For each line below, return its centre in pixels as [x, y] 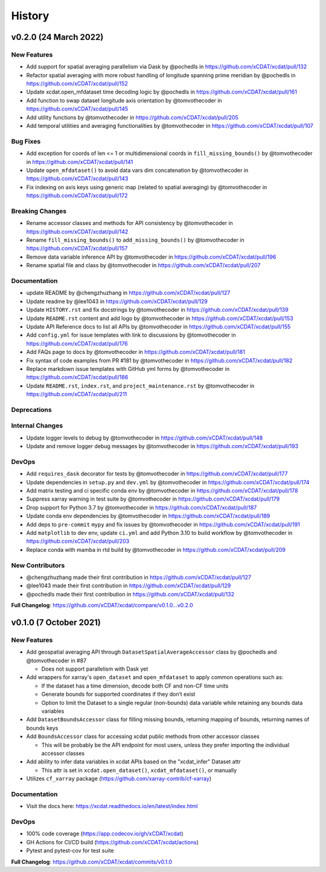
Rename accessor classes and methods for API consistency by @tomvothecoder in [130, 223]
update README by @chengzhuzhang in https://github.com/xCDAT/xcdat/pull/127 [128, 293]
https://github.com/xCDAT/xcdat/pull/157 [77, 248]
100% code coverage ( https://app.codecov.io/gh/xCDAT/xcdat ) [105, 834]
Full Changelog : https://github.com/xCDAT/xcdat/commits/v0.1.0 [91, 862]
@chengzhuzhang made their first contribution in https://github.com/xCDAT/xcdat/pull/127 [139, 577]
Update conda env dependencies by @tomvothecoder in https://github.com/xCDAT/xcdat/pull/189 [148, 516]
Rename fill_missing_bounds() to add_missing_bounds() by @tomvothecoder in [135, 240]
